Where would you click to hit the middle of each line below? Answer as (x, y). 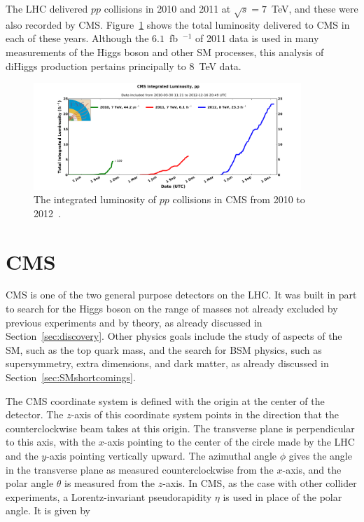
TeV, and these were (315, 8)
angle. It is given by (48, 510)
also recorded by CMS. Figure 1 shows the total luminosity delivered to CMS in (178, 24)
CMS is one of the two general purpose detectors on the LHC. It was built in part (181, 295)
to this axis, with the (51, 442)
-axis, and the (312, 469)
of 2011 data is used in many (257, 38)
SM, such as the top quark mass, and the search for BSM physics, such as (164, 349)
